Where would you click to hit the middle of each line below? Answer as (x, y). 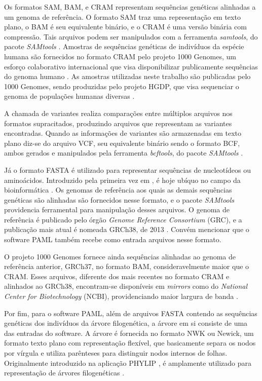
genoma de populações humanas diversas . (69, 96)
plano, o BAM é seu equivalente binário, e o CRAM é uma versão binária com (125, 27)
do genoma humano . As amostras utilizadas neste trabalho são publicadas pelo (127, 76)
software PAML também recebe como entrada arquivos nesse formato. (113, 239)
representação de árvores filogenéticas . (64, 373)
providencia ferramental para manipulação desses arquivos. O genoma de (117, 209)
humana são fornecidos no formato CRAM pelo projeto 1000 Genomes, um (120, 56)
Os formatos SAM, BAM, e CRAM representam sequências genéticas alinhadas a (130, 7)
